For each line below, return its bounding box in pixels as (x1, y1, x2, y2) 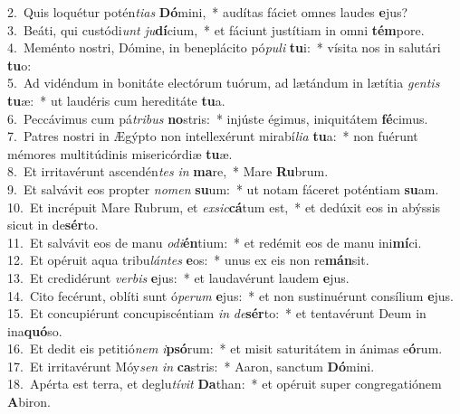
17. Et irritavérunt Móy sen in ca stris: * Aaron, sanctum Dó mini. (7, 356, 375, 375)
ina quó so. (7, 321, 62, 340)
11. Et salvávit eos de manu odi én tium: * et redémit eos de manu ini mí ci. (7, 232, 422, 251)
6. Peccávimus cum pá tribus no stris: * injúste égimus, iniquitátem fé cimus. (7, 108, 428, 127)
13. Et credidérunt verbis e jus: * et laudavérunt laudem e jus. (7, 268, 350, 287)
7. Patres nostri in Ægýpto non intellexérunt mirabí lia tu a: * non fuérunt (7, 127, 418, 146)
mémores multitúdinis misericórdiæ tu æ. (7, 144, 233, 163)
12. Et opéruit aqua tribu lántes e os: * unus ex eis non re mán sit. (7, 250, 369, 269)
